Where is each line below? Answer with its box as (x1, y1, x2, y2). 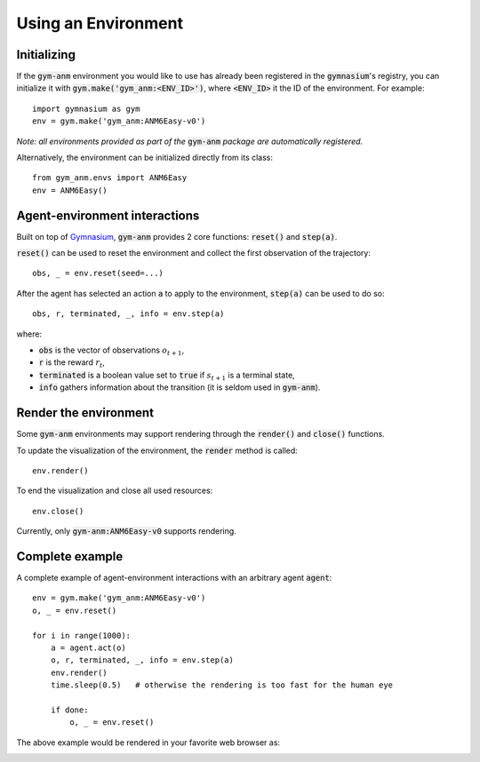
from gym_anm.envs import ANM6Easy (32, 173, 188, 183)
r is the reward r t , (38, 357, 106, 370)
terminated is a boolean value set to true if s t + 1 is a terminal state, (38, 369, 295, 382)
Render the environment (16, 405, 155, 421)
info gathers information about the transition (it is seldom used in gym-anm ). (38, 382, 321, 393)
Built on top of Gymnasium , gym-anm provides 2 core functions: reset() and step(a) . (16, 231, 338, 242)
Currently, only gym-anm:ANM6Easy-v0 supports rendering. (16, 526, 237, 536)
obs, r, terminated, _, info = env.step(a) (32, 309, 225, 319)
